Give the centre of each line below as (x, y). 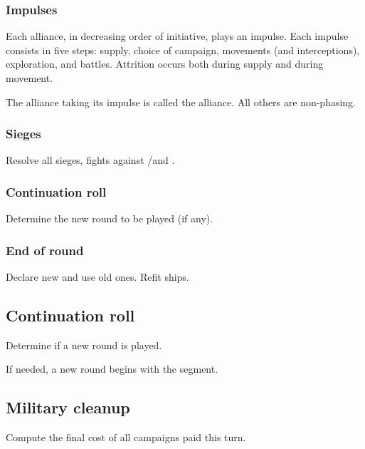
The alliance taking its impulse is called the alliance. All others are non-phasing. (181, 102)
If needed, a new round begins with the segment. (112, 369)
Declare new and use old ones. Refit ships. (97, 277)
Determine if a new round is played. (84, 345)
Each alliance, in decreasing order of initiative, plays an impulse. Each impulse (177, 36)
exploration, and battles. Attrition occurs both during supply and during (165, 64)
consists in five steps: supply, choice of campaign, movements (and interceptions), (183, 50)
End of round (45, 250)
